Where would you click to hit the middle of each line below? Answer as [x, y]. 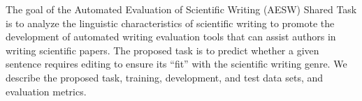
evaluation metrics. [46, 91]
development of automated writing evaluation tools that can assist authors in [171, 37]
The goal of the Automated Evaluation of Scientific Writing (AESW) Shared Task [181, 9]
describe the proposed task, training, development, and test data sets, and [165, 77]
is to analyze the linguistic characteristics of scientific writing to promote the [170, 23]
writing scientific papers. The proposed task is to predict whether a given [162, 50]
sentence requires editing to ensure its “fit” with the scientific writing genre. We [176, 64]
